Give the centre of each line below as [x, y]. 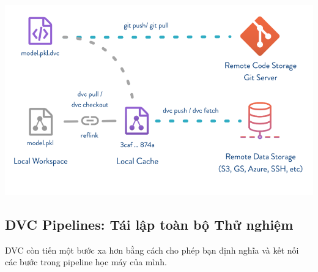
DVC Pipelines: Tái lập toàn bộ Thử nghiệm [149, 224]
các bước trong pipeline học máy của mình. [86, 262]
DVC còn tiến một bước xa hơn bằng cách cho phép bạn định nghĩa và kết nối [152, 250]
